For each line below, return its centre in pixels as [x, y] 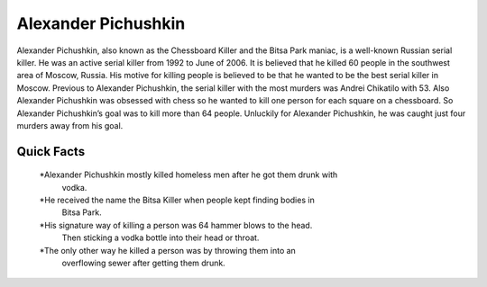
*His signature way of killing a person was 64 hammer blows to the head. [176, 225]
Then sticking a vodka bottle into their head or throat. [161, 238]
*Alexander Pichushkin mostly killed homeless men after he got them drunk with [188, 175]
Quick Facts [51, 152]
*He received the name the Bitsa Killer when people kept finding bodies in [177, 200]
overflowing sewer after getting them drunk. [143, 263]
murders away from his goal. [70, 125]
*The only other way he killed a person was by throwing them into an [168, 250]
